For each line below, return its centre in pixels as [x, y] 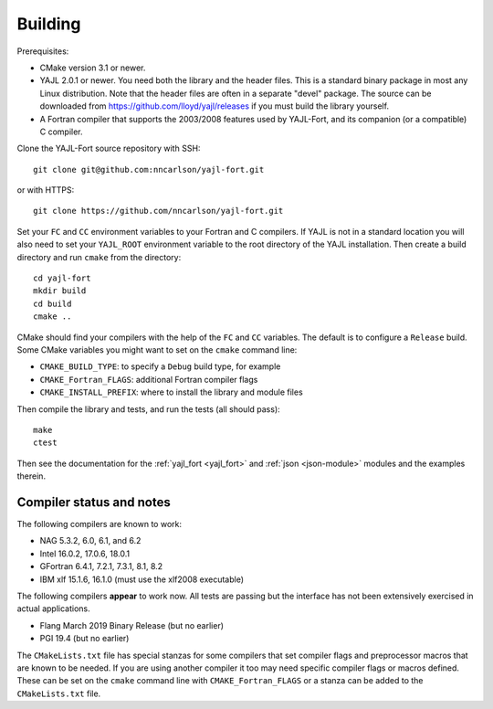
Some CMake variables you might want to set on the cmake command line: [157, 349]
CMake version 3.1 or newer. [93, 68]
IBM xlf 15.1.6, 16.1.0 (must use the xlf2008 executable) [142, 579]
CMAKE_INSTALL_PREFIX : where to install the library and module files [171, 392]
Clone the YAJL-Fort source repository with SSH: [109, 148]
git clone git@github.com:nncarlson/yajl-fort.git [149, 169]
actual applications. [53, 608]
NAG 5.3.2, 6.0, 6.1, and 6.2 [90, 541]
